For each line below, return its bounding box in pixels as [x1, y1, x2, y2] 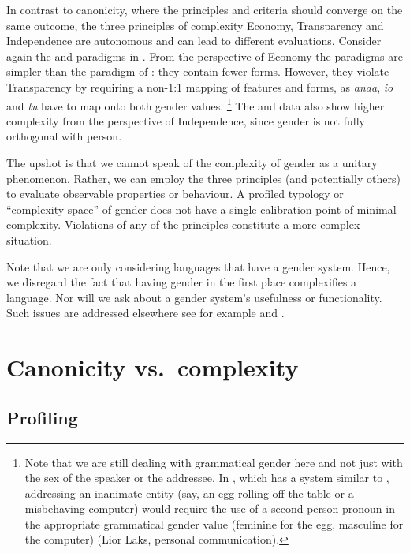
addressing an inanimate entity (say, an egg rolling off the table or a [24, 484, 354, 501]
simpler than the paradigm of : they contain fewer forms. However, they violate [6, 63, 389, 80]
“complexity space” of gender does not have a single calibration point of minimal [6, 200, 397, 217]
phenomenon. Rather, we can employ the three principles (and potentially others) [6, 170, 401, 186]
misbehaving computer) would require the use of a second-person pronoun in [24, 500, 395, 517]
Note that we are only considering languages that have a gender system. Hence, [6, 258, 390, 275]
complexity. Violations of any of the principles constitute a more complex [6, 216, 360, 233]
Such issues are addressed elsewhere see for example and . [6, 305, 285, 321]
